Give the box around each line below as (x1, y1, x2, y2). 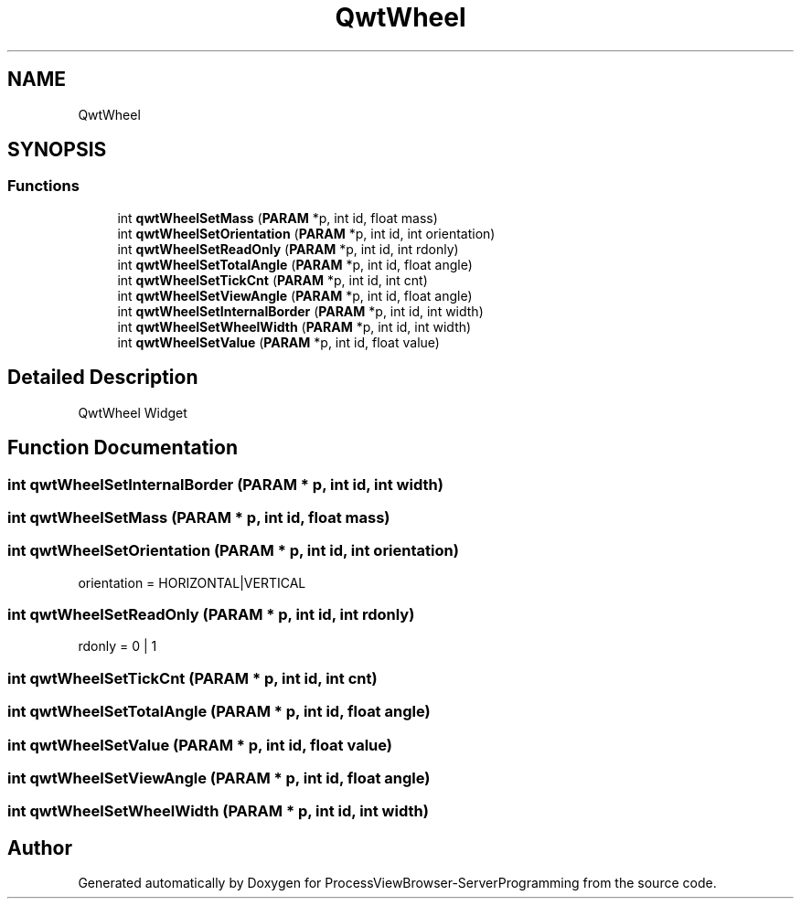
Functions (7, 176, 80, 196)
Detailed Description (7, 366, 198, 389)
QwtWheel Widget (78, 404, 187, 421)
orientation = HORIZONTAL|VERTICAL (78, 574, 306, 591)
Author (7, 836, 72, 859)
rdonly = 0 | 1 (78, 638, 157, 655)
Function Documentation (7, 436, 238, 460)
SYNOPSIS (7, 138, 107, 162)
